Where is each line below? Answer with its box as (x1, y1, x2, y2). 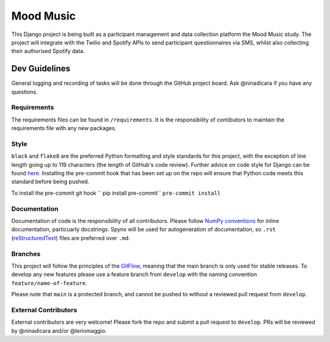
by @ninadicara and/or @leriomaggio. (11, 327, 107, 334)
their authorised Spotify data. (11, 48, 85, 55)
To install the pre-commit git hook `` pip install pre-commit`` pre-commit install (11, 189, 221, 197)
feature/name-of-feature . (11, 279, 87, 286)
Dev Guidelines (11, 64, 70, 74)
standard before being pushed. (11, 178, 90, 186)
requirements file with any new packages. (11, 125, 117, 132)
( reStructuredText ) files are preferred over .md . (11, 234, 131, 241)
